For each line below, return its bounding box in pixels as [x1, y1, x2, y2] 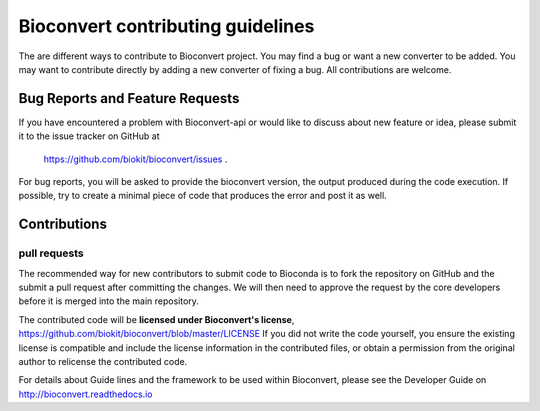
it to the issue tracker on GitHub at [18, 130, 160, 142]
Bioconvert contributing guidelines [18, 15, 315, 37]
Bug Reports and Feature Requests [18, 90, 240, 107]
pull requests [18, 246, 84, 260]
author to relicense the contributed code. [18, 355, 188, 367]
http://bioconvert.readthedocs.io [18, 388, 153, 400]
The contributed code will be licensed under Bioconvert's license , [18, 313, 295, 325]
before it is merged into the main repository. [18, 295, 200, 307]
